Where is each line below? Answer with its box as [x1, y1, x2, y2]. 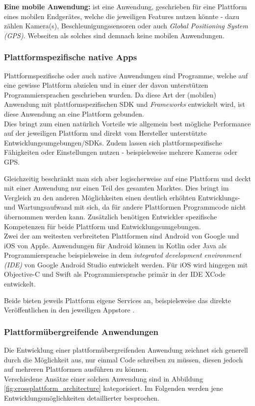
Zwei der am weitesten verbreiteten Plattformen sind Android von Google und [4, 231, 239, 241]
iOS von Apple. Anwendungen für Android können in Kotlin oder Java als [4, 240, 227, 250]
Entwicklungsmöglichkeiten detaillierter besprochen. [4, 393, 160, 403]
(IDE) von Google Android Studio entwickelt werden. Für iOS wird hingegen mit [4, 259, 248, 269]
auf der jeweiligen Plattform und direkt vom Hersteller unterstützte [4, 128, 207, 138]
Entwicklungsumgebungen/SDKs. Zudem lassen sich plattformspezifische [4, 137, 222, 147]
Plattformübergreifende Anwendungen [4, 325, 158, 337]
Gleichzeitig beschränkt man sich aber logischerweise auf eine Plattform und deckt [4, 173, 251, 183]
